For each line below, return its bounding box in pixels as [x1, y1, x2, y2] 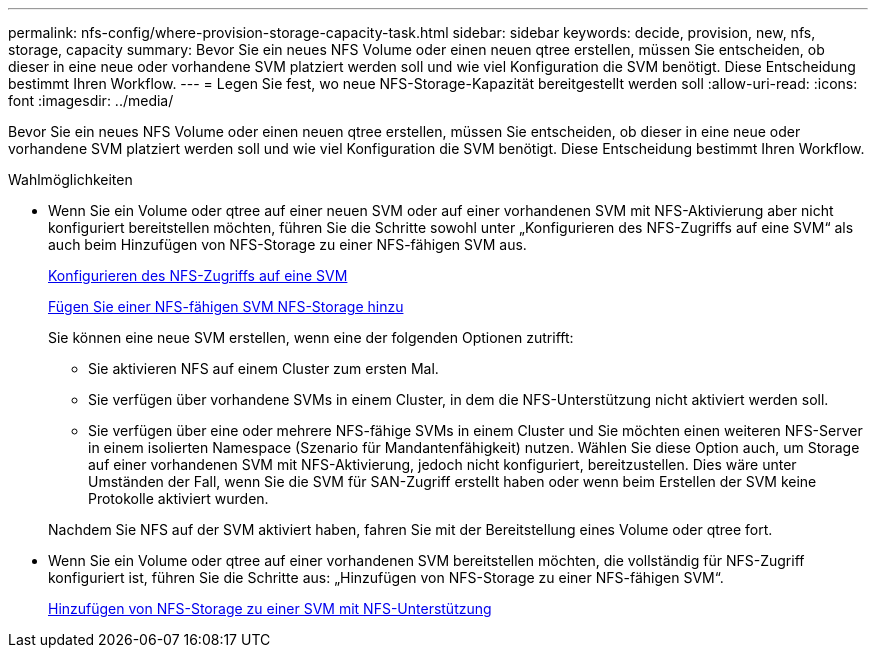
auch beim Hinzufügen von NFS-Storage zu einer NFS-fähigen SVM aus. [48, 236, 527, 253]
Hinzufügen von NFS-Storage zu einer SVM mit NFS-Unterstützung [48, 600, 492, 617]
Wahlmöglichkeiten [8, 171, 133, 188]
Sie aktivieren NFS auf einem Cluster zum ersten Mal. [88, 360, 439, 377]
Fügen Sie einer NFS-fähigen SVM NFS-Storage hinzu [48, 298, 404, 315]
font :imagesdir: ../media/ [8, 92, 174, 109]
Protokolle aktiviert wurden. [88, 490, 269, 507]
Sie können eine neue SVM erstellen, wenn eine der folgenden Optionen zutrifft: [48, 329, 574, 346]
